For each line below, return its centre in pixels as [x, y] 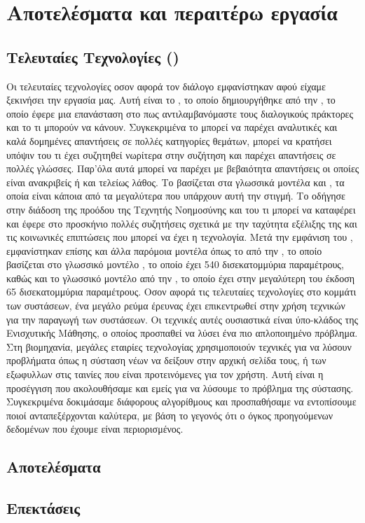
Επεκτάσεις [43, 508]
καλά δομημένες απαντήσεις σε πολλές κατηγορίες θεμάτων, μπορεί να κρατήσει [169, 140]
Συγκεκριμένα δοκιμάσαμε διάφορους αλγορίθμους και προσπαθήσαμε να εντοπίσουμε [181, 402]
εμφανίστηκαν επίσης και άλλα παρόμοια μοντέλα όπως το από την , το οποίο [164, 250]
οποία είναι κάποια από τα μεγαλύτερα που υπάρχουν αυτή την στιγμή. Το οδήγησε [176, 196]
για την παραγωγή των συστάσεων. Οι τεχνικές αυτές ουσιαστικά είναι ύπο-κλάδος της [182, 319]
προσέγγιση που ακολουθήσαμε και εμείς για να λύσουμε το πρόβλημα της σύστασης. [180, 388]
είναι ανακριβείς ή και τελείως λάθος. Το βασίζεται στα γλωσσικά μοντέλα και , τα [175, 182]
